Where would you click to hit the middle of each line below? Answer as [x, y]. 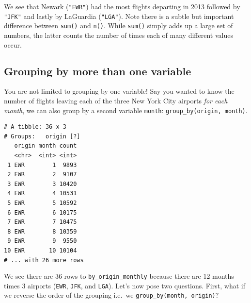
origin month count [46, 146]
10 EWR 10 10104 [40, 250]
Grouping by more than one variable [98, 71]
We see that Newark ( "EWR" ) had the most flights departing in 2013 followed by [122, 6]
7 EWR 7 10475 [42, 222]
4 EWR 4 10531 [42, 194]
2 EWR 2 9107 [42, 175]
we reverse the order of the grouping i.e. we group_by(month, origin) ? [111, 295]
